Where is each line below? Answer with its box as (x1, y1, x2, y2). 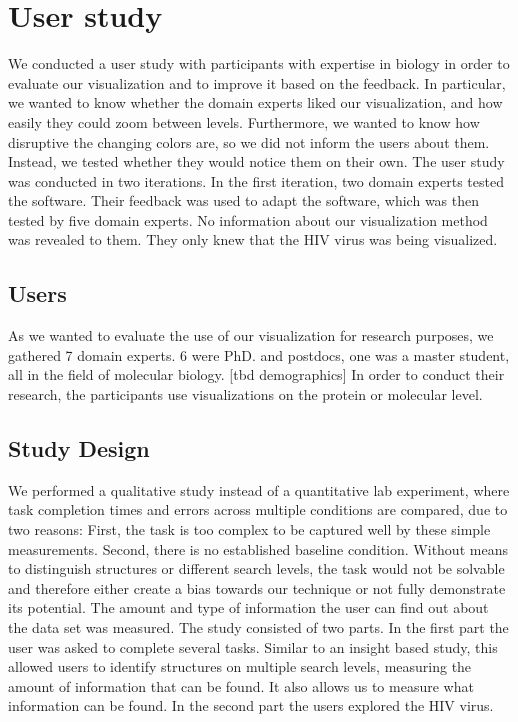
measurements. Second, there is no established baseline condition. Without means (8, 538, 508, 559)
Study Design (8, 433, 150, 464)
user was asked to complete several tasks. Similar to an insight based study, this (8, 636, 498, 657)
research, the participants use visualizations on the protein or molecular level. (8, 384, 483, 405)
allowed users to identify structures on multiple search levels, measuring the (8, 656, 472, 677)
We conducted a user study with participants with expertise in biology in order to (8, 53, 510, 74)
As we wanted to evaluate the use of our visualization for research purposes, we (8, 325, 494, 346)
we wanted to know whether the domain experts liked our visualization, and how (8, 92, 503, 113)
